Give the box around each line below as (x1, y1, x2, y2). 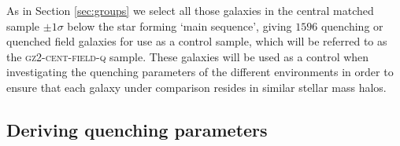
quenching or (320, 17, 383, 34)
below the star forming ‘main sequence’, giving (67, 17, 292, 34)
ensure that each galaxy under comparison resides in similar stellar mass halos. (6, 78, 387, 95)
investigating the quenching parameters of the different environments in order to (6, 64, 394, 80)
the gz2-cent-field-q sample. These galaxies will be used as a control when (6, 48, 369, 64)
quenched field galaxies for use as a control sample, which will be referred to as (6, 33, 387, 49)
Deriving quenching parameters (6, 117, 268, 141)
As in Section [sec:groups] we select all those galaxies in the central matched (6, 2, 374, 18)
